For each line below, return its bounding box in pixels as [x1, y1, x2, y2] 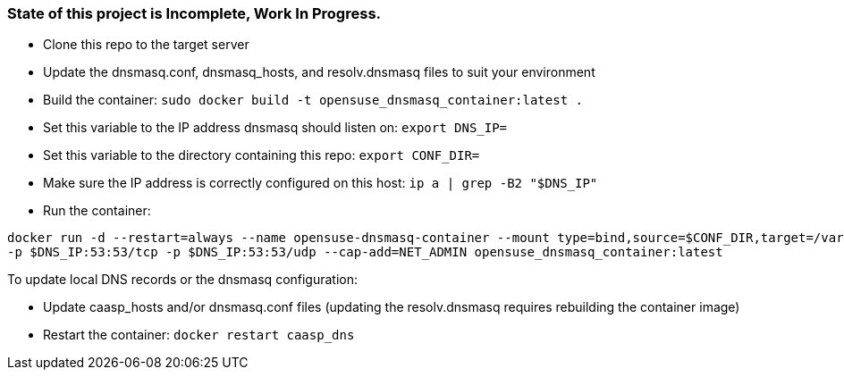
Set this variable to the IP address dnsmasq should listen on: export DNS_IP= [43, 120, 508, 136]
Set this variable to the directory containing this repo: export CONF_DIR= [43, 147, 480, 163]
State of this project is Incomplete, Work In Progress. [7, 4, 382, 22]
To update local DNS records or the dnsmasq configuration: [7, 272, 359, 288]
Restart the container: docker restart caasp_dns [43, 327, 355, 343]
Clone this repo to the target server [43, 37, 249, 53]
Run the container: [43, 203, 151, 219]
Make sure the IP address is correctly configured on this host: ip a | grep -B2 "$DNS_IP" [43, 175, 598, 191]
